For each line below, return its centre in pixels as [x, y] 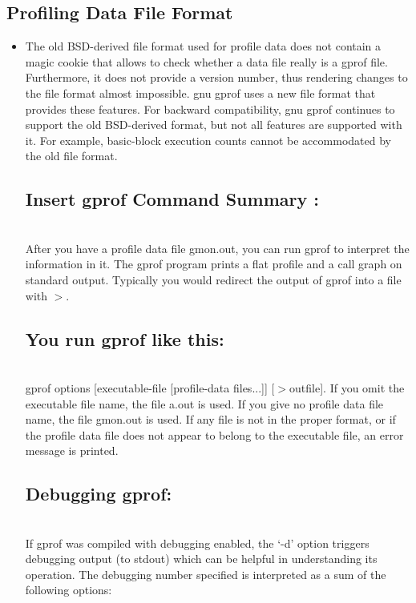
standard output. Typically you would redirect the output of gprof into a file [213, 279]
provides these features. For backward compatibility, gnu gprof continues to [210, 109]
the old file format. [71, 156]
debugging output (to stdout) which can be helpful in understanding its [201, 559]
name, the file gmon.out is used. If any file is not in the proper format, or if [210, 419]
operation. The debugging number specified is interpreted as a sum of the [206, 574]
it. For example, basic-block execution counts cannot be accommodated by [208, 140]
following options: [69, 590]
